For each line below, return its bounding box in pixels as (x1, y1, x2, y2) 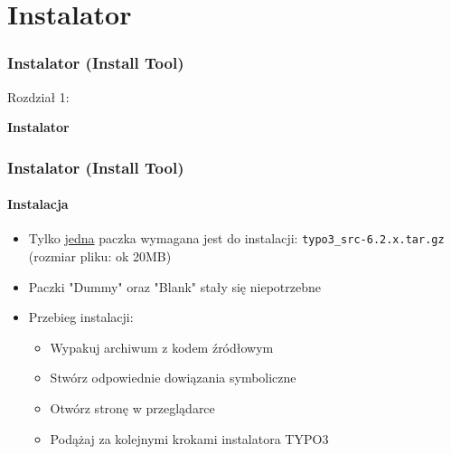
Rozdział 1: (7, 87, 70, 106)
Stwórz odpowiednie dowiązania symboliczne (50, 368, 296, 387)
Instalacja (7, 194, 69, 213)
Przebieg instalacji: (28, 307, 134, 326)
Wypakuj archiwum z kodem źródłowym (50, 337, 274, 356)
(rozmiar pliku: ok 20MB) (28, 247, 172, 266)
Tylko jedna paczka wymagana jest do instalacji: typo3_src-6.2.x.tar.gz (28, 229, 445, 248)
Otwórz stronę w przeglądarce (50, 399, 215, 418)
